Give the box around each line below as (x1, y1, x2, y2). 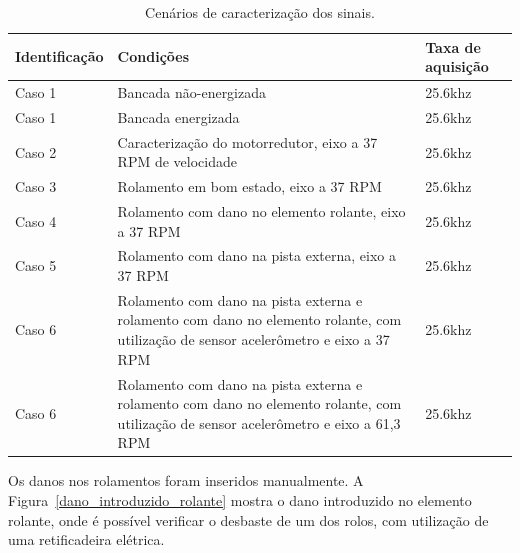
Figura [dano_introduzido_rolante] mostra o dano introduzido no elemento (8, 489, 472, 510)
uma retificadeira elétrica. (8, 529, 165, 550)
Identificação (15, 46, 104, 67)
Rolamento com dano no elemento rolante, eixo (117, 201, 406, 221)
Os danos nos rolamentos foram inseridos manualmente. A (8, 470, 364, 491)
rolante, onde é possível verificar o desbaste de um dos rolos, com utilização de (8, 509, 489, 530)
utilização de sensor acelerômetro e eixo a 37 (117, 329, 390, 350)
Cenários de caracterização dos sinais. (145, 2, 375, 22)
